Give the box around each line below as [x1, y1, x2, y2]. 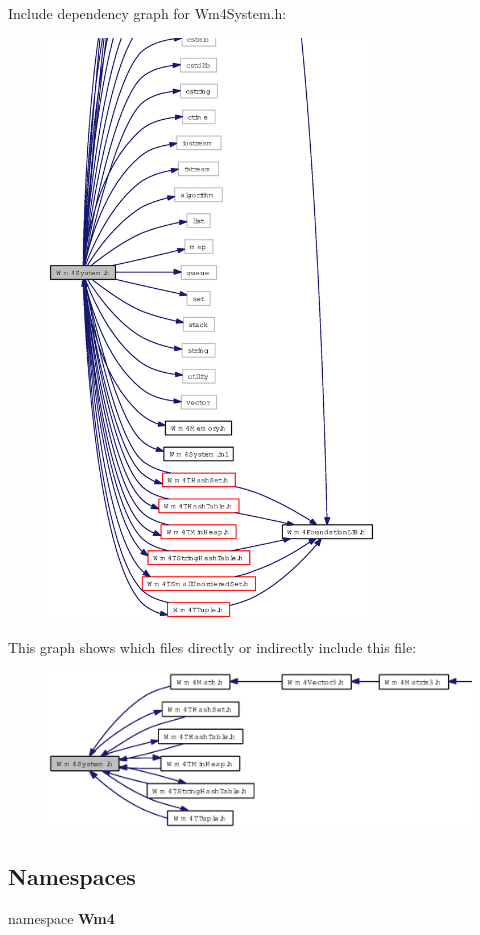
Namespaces [8, 861, 136, 891]
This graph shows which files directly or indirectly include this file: [8, 636, 417, 657]
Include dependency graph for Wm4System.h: [8, 3, 287, 23]
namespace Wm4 [8, 907, 115, 928]
